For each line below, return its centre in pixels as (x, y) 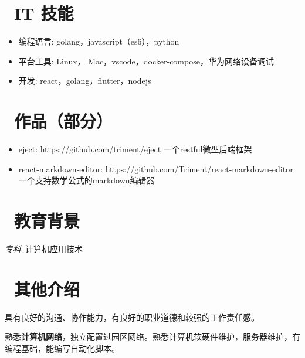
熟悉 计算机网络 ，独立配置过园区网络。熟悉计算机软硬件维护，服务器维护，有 (152, 337)
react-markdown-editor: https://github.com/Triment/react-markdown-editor (156, 168)
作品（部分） (64, 121)
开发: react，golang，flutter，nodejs (85, 81)
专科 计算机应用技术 (44, 248)
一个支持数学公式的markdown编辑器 (87, 180)
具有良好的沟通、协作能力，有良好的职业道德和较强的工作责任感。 (132, 317)
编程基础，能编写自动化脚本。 (62, 348)
